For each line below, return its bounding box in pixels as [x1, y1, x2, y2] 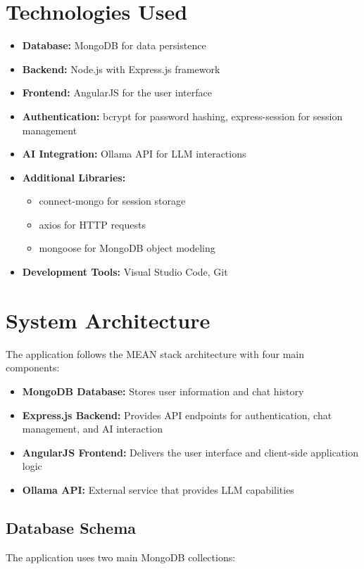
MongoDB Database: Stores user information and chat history [22, 383, 304, 398]
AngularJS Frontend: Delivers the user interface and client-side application [22, 445, 358, 459]
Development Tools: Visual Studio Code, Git [22, 264, 228, 279]
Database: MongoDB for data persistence [22, 38, 206, 53]
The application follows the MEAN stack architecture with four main [6, 346, 304, 361]
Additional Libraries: [22, 170, 126, 184]
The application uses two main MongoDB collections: [6, 549, 236, 564]
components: [6, 360, 60, 375]
